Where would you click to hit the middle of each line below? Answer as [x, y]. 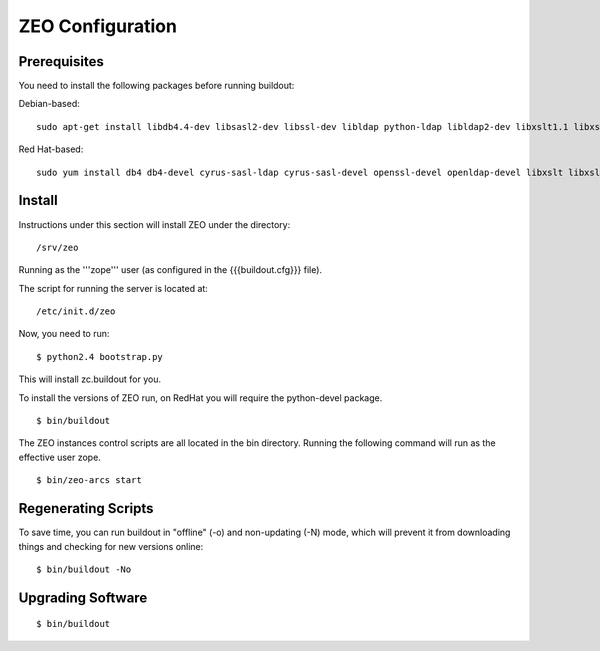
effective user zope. [60, 457]
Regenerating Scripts [86, 508]
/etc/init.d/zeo [76, 311]
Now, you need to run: [64, 334]
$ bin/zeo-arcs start [89, 480]
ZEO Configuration [97, 26]
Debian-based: [49, 104]
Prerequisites [61, 61]
